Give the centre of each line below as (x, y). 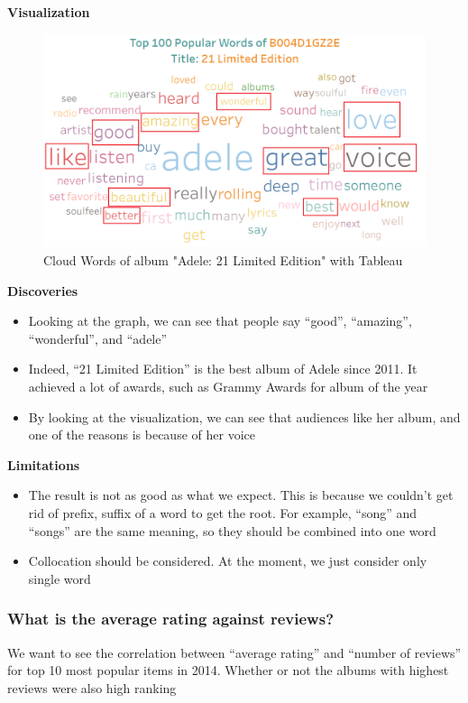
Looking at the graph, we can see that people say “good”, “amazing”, (220, 321)
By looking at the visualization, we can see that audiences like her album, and (244, 416)
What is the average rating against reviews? (171, 619)
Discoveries (43, 290)
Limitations (44, 464)
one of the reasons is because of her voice (142, 435)
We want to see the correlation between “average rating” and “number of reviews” (234, 652)
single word (60, 578)
